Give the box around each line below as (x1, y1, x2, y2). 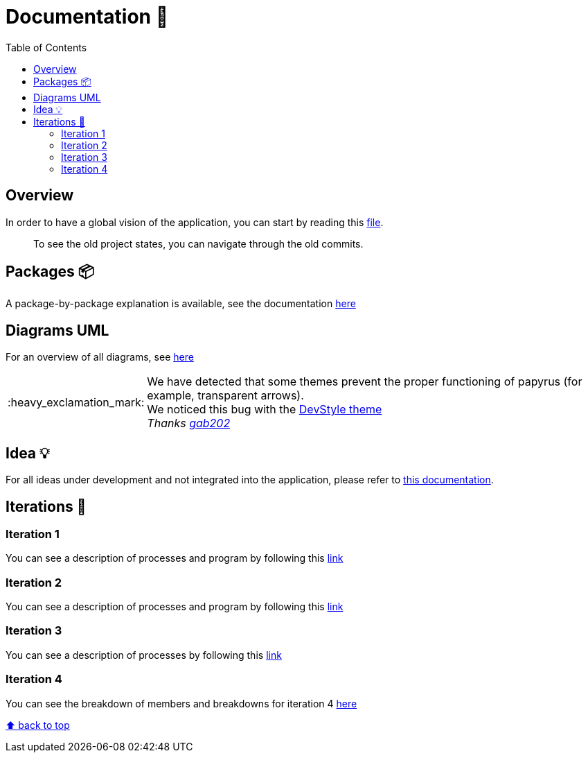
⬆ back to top (6, 718, 70, 731)
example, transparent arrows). (147, 388, 304, 403)
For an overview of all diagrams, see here (6, 351, 194, 363)
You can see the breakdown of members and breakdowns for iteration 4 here (6, 697, 357, 709)
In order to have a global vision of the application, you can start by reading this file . (6, 216, 384, 228)
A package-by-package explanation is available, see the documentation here (6, 298, 356, 310)
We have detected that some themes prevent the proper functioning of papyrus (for (147, 374, 582, 389)
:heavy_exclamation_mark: (8, 395, 145, 410)
